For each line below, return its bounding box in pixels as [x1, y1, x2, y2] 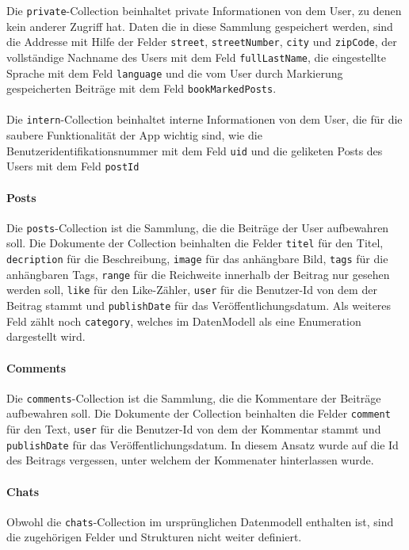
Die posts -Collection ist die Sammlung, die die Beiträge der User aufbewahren [6, 219, 389, 235]
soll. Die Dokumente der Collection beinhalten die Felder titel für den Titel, [6, 235, 384, 251]
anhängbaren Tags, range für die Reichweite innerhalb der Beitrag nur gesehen [6, 265, 390, 282]
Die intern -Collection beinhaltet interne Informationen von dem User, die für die [6, 111, 403, 128]
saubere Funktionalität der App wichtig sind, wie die [6, 127, 262, 143]
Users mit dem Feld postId [6, 158, 140, 174]
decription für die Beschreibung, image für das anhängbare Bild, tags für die [6, 250, 388, 267]
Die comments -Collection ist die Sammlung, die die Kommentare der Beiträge [6, 389, 381, 406]
